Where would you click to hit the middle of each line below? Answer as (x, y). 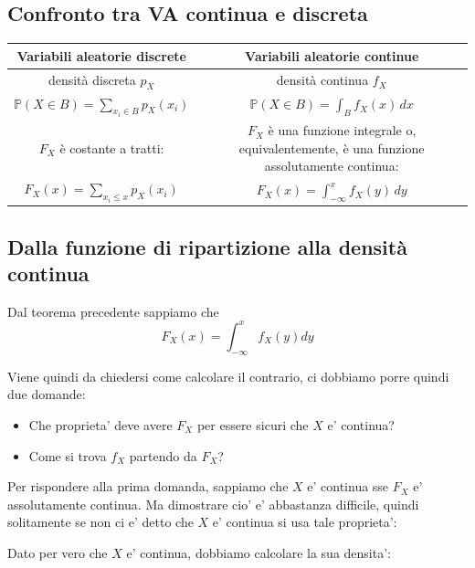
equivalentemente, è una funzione (332, 147)
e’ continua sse (348, 486)
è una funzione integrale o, (342, 130)
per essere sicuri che (253, 424)
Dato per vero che (58, 552)
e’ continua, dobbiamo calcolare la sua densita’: (259, 552)
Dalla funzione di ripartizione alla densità (207, 246)
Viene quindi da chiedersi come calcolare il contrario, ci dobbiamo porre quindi (228, 376)
